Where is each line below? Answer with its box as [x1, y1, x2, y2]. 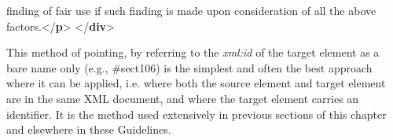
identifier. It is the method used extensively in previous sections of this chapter [6, 105, 387, 122]
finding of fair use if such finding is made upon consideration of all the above [6, 2, 376, 18]
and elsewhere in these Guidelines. [6, 121, 171, 138]
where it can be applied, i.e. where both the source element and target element [6, 75, 386, 91]
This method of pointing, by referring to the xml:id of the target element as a [6, 44, 380, 61]
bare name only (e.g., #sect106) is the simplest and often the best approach [6, 59, 373, 76]
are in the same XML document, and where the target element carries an [6, 90, 359, 106]
